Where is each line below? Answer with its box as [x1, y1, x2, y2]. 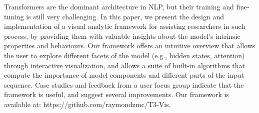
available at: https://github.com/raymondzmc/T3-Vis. [4, 99, 171, 109]
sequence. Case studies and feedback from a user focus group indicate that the [4, 79, 244, 90]
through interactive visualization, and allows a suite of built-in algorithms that [4, 60, 245, 70]
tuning [4, 11, 24, 21]
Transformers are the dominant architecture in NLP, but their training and [4, 1, 234, 11]
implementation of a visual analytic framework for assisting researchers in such [4, 21, 245, 31]
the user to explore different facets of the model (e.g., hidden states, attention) [4, 50, 245, 60]
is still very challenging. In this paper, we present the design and [26, 11, 224, 21]
